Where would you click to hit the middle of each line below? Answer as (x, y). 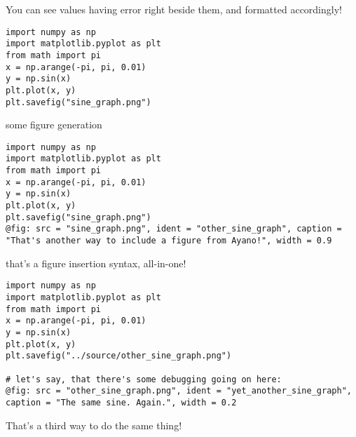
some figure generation (54, 125)
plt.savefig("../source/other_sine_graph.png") (119, 356)
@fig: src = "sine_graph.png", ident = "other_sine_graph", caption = (174, 229)
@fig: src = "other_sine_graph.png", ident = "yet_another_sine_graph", (179, 391)
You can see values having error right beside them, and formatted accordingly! (174, 9)
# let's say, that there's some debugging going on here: (144, 379)
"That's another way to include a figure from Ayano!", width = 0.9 (169, 241)
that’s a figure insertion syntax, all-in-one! (96, 263)
